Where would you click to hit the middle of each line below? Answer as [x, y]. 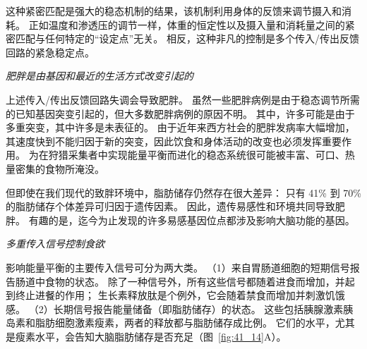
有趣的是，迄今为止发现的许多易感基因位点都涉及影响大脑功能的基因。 [192, 220]
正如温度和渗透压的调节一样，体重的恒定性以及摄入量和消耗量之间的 [187, 24]
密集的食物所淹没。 [60, 168]
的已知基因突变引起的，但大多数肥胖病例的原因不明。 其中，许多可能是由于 [180, 113]
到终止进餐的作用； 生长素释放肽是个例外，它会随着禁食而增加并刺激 [166, 295]
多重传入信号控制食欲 [55, 244]
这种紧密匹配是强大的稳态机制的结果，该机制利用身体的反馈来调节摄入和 [174, 11]
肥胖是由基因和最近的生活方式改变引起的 [100, 76]
